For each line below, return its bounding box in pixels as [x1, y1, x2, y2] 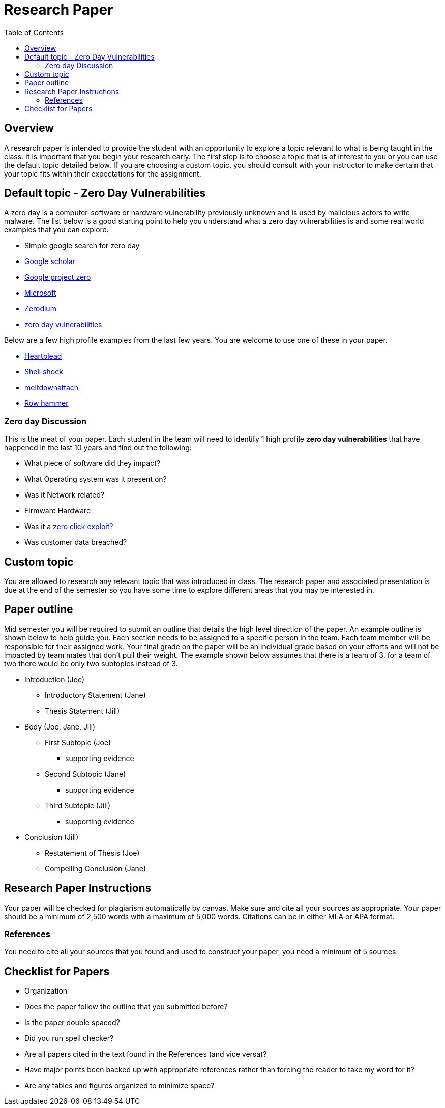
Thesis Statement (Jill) [45, 706, 120, 715]
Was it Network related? [24, 490, 105, 500]
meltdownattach [24, 383, 79, 392]
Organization [24, 986, 68, 996]
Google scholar [24, 257, 75, 266]
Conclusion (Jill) [24, 832, 79, 841]
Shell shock [24, 367, 63, 376]
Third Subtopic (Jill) [45, 801, 111, 810]
